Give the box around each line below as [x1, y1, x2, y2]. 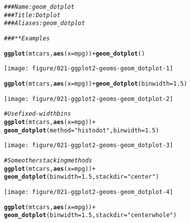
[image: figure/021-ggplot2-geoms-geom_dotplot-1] [4, 65, 173, 72]
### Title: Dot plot [4, 11, 61, 19]
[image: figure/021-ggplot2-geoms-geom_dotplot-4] [4, 188, 173, 195]
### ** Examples [4, 34, 50, 42]
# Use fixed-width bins [4, 110, 71, 118]
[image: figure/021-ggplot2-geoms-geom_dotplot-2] [4, 95, 173, 102]
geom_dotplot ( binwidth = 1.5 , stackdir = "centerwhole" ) [4, 212, 177, 219]
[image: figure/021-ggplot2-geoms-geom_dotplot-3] [4, 142, 173, 149]
